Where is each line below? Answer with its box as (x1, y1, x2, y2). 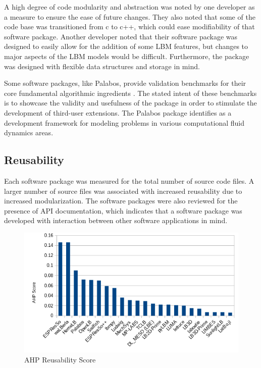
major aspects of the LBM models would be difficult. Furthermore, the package (4, 50, 249, 61)
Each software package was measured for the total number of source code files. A (4, 175, 254, 186)
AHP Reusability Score (24, 354, 96, 364)
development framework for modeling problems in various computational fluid (4, 117, 244, 128)
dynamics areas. (4, 127, 54, 138)
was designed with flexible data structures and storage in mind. (4, 61, 200, 71)
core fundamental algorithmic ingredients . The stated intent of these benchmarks (4, 87, 257, 98)
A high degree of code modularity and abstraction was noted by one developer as (4, 2, 255, 12)
